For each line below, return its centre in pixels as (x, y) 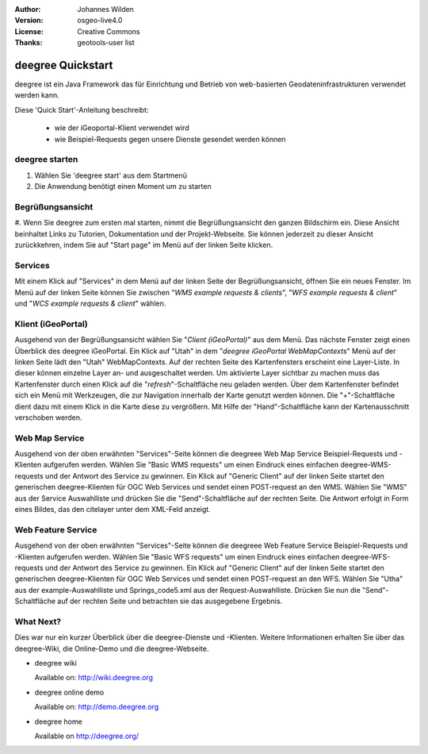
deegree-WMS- (366, 465)
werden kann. (37, 95)
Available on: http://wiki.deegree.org (94, 678)
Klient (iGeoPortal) (52, 324)
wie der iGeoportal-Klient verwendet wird (122, 128)
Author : (28, 9)
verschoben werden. (48, 417)
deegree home (58, 721)
